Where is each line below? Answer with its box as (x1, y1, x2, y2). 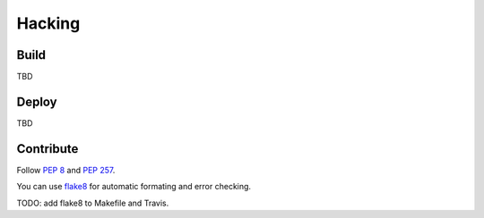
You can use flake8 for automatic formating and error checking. (16, 181, 251, 192)
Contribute (16, 141, 79, 156)
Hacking (16, 13, 81, 33)
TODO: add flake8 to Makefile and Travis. (16, 197, 169, 208)
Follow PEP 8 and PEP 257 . (16, 164, 116, 175)
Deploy (16, 94, 57, 109)
